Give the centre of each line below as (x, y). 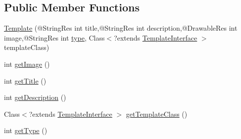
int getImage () (27, 64)
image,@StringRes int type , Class (54, 37)
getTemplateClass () (157, 114)
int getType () (26, 130)
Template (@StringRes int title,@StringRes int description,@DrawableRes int (121, 28)
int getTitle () (25, 80)
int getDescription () (35, 97)
